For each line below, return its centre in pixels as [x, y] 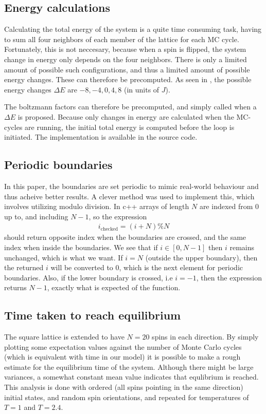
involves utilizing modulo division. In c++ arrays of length [97, 206]
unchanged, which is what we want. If [64, 257]
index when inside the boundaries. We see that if [81, 247]
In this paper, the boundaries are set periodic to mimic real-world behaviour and [131, 186]
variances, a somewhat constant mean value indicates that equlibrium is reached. [131, 377]
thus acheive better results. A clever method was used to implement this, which [129, 196]
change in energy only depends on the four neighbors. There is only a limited [126, 59]
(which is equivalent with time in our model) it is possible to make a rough [122, 357]
